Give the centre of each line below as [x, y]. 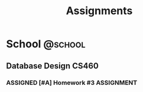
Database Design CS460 [52, 66]
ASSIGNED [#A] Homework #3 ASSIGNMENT [72, 83]
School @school [46, 44]
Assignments [99, 11]
